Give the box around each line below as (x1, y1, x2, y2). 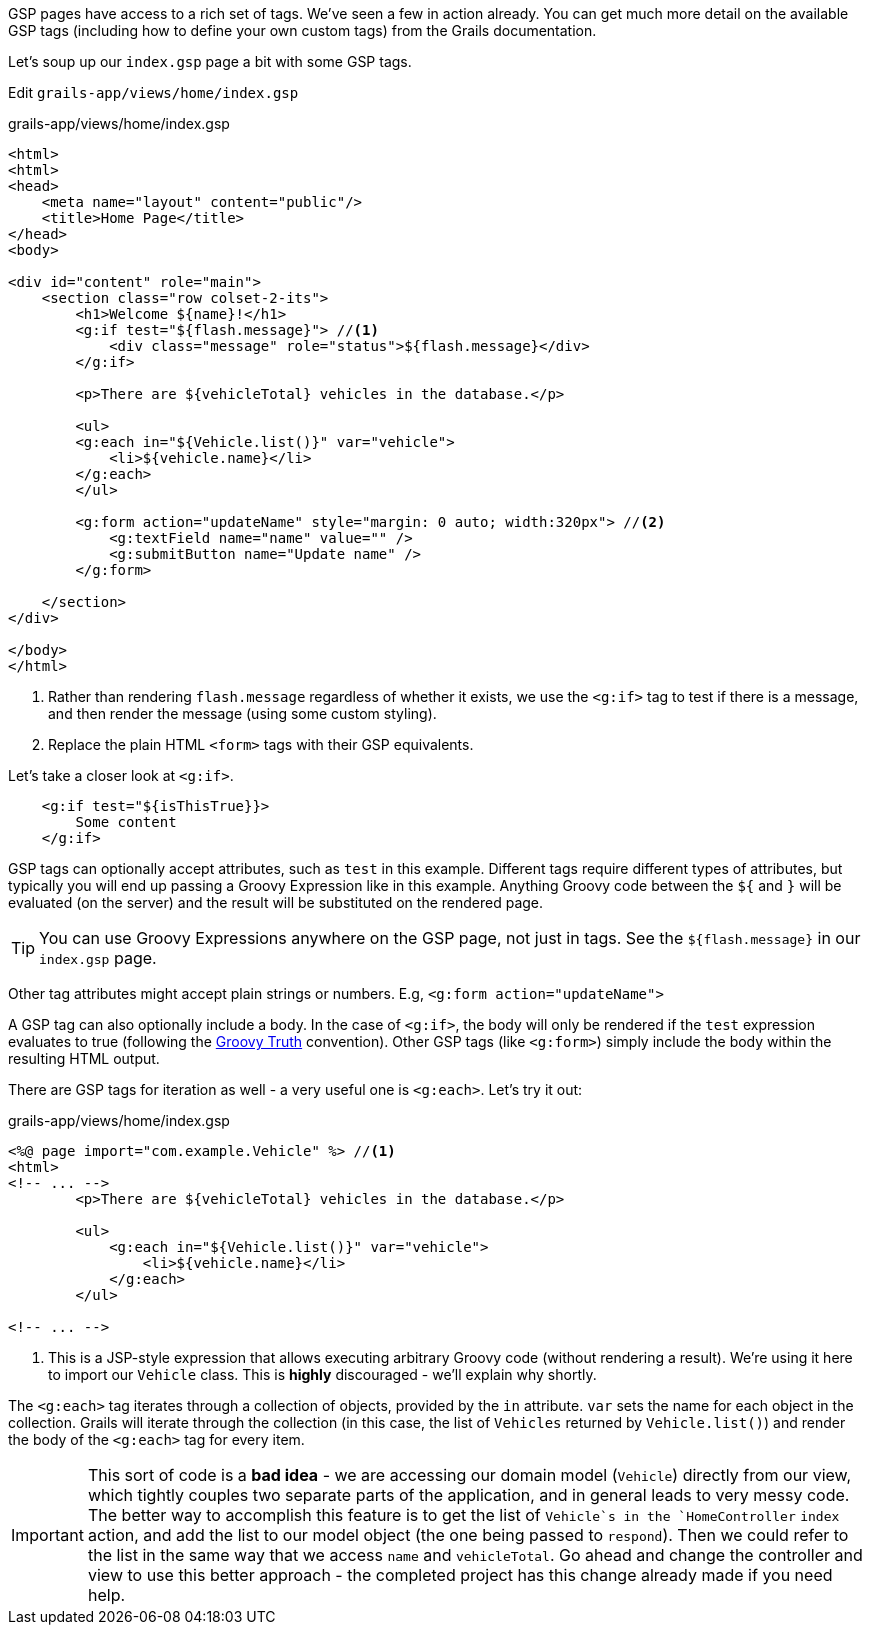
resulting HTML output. (8, 1050, 160, 1067)
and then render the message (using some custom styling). (48, 705, 437, 722)
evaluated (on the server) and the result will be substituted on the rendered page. (8, 894, 544, 911)
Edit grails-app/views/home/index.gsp (8, 84, 299, 101)
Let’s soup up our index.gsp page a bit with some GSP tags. (8, 53, 412, 70)
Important (11, 1525, 84, 1545)
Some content (75, 814, 177, 830)
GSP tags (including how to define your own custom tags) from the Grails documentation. (8, 22, 597, 39)
